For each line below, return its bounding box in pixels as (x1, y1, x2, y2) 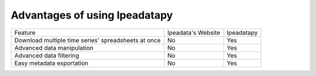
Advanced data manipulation (14, 44, 94, 52)
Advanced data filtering (14, 51, 79, 59)
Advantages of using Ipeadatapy (11, 9, 173, 21)
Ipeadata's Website (167, 28, 221, 37)
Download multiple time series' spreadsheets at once (14, 36, 161, 44)
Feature (14, 28, 36, 37)
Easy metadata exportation (14, 59, 89, 67)
